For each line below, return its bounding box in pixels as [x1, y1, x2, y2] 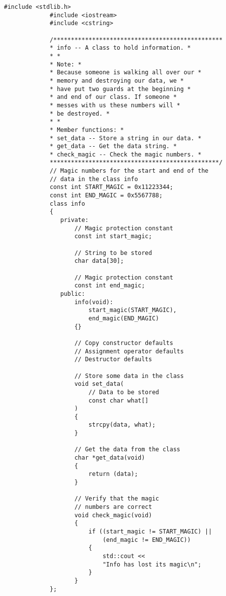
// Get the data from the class [74, 446, 180, 453]
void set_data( [74, 380, 124, 388]
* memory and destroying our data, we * [50, 77, 184, 84]
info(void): [74, 298, 113, 306]
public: [60, 290, 85, 297]
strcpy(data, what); [88, 421, 156, 429]
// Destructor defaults [74, 356, 152, 363]
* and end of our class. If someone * [50, 94, 177, 101]
